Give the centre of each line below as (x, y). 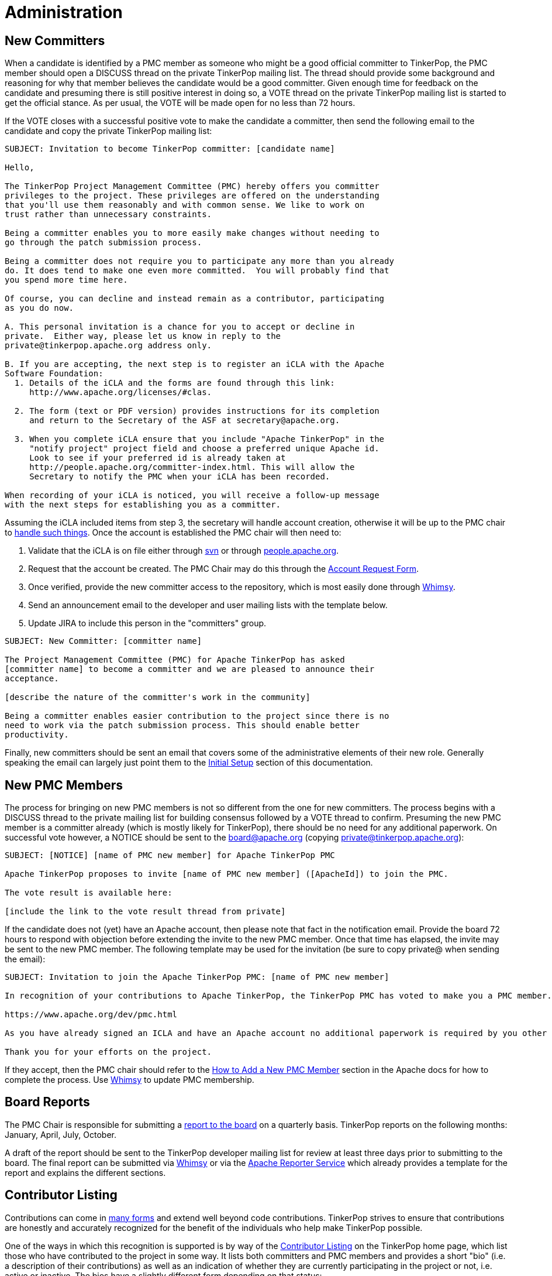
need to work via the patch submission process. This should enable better (182, 726)
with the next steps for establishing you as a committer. (143, 505)
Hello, (20, 168)
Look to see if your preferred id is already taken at (158, 458)
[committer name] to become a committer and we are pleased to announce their (190, 669)
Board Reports (47, 1102)
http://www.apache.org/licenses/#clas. (121, 392)
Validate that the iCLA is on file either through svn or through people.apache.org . (184, 551)
